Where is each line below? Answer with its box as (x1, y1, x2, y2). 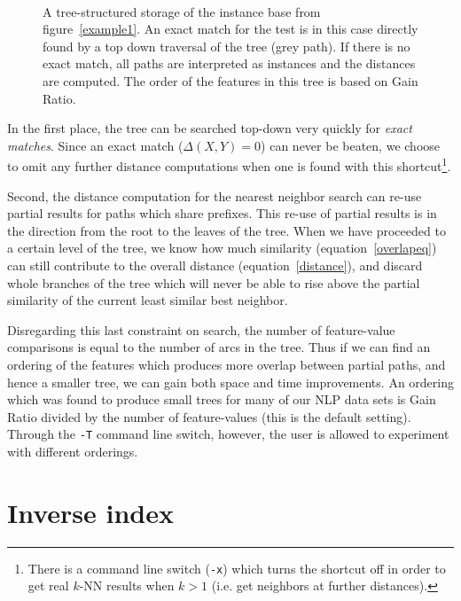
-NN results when (79, 576, 175, 595)
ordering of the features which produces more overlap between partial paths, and (7, 355, 446, 373)
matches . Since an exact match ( (7, 136, 184, 154)
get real (27, 576, 69, 595)
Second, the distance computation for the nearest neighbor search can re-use (7, 186, 422, 205)
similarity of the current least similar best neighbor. (7, 291, 288, 309)
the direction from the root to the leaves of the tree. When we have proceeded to (7, 221, 446, 239)
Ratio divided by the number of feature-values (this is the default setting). (7, 407, 411, 425)
